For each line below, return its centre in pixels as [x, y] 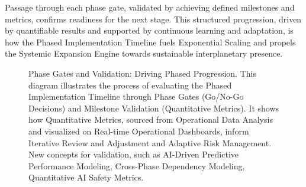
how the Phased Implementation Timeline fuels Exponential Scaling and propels [150, 42]
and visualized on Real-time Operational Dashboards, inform [139, 131]
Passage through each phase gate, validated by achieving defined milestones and [150, 7]
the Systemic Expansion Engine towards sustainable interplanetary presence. [144, 53]
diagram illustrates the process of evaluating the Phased [130, 85]
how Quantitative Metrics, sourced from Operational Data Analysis [151, 119]
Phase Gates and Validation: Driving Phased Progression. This [142, 73]
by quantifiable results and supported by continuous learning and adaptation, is [149, 30]
